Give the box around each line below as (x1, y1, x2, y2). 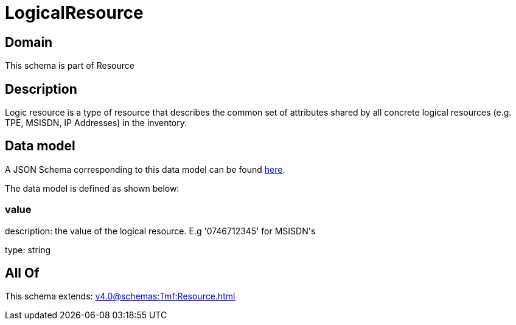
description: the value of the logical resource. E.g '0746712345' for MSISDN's (5, 225, 316, 236)
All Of (5, 265, 40, 281)
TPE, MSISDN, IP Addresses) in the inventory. (5, 117, 187, 128)
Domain (5, 34, 53, 50)
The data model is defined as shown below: (5, 183, 180, 194)
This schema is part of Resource (5, 60, 134, 71)
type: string (5, 244, 51, 255)
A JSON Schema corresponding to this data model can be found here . (5, 164, 285, 175)
